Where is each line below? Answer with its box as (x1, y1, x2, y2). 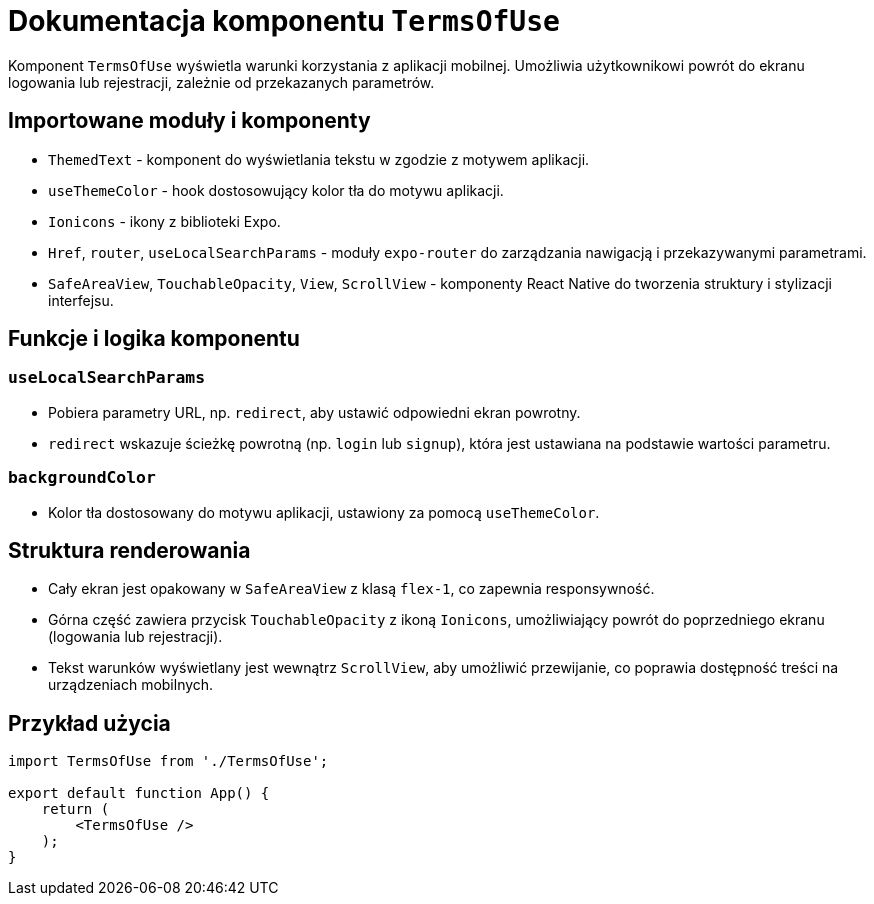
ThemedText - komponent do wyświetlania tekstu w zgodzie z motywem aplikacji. (48, 150, 590, 168)
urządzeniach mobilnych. (48, 676, 214, 694)
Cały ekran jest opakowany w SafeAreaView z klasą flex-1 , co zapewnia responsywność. (48, 580, 655, 598)
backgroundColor (8, 468, 156, 488)
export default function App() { (8, 785, 270, 802)
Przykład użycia (8, 710, 171, 736)
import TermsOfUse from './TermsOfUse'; (8, 753, 329, 770)
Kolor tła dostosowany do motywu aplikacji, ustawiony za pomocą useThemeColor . (48, 503, 600, 521)
